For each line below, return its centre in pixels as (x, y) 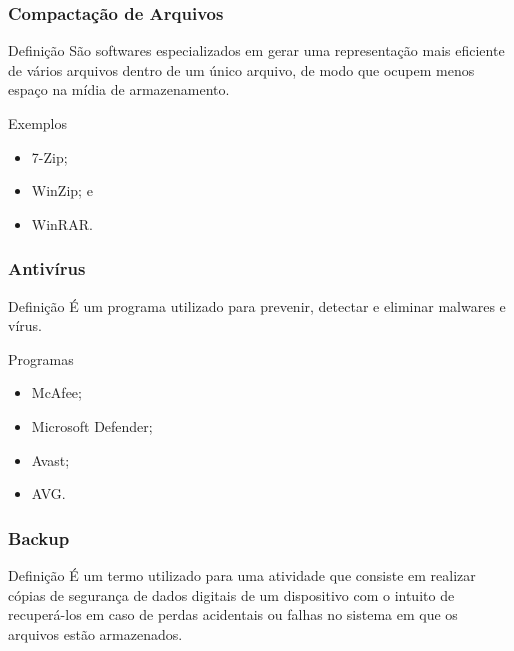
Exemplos (37, 123)
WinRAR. (62, 223)
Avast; (50, 459)
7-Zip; (49, 156)
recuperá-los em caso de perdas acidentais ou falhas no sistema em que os (233, 614)
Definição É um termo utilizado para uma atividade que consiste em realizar (242, 574)
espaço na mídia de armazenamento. (119, 89)
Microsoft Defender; (92, 425)
